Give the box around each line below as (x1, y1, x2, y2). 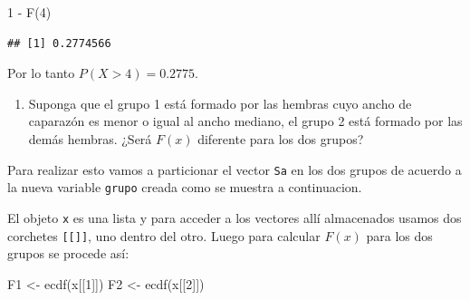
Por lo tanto (7, 63, 75, 82)
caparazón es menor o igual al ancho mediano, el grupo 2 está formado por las (28, 111, 463, 131)
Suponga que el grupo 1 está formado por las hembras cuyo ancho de (28, 93, 412, 112)
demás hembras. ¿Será (28, 129, 152, 148)
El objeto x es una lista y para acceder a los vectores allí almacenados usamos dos (7, 208, 462, 227)
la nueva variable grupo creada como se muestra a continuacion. (7, 178, 362, 197)
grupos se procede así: (7, 244, 129, 263)
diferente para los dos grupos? (197, 129, 364, 148)
